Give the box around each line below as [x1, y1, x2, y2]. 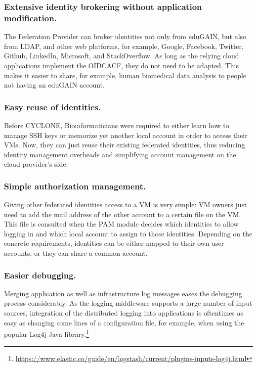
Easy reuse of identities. [4, 100, 101, 113]
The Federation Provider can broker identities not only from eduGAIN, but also [4, 31, 247, 42]
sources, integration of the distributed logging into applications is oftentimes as [4, 308, 244, 318]
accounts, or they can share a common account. [4, 248, 148, 258]
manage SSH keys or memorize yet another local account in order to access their [4, 130, 248, 140]
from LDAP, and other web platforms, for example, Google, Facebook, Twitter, [4, 41, 244, 51]
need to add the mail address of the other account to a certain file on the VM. [4, 209, 241, 219]
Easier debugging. [4, 269, 76, 281]
